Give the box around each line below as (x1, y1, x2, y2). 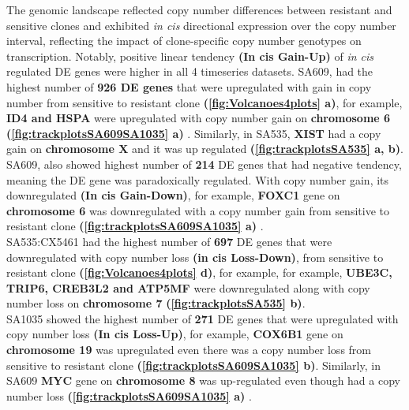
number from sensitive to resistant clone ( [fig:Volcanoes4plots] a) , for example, (6, 94, 403, 110)
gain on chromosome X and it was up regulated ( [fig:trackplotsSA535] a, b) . (6, 140, 403, 157)
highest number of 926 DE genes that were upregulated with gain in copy (6, 78, 372, 95)
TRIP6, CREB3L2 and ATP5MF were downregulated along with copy (6, 279, 370, 296)
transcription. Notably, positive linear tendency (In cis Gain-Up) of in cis (6, 47, 374, 64)
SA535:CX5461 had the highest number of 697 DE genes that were (6, 233, 332, 249)
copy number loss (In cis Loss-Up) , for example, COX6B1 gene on (6, 326, 343, 342)
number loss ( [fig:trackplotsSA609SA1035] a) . (6, 387, 252, 404)
